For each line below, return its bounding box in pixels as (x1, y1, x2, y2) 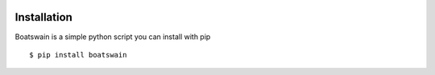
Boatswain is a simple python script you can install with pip (14, 32, 211, 41)
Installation (14, 10, 72, 24)
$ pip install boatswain (29, 50, 127, 59)
